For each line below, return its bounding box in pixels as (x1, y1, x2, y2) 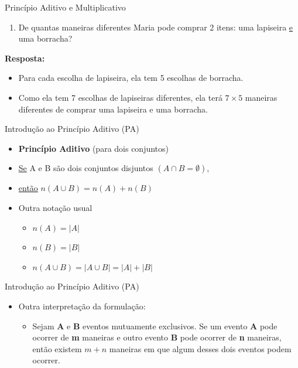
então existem (32, 342, 82, 355)
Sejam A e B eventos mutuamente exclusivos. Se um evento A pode (32, 319, 278, 332)
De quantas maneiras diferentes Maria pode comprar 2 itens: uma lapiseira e (18, 21, 293, 33)
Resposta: (5, 52, 45, 64)
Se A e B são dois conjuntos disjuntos (18, 162, 153, 174)
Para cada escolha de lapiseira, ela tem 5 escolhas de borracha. (18, 71, 244, 84)
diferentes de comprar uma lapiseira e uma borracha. (18, 103, 208, 115)
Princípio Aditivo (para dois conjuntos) (18, 142, 169, 154)
